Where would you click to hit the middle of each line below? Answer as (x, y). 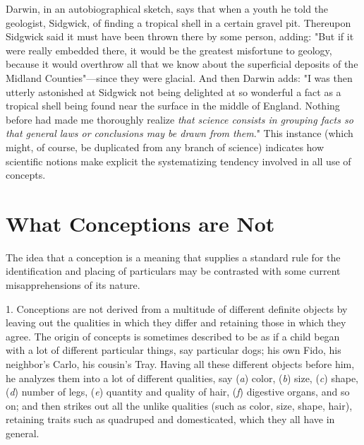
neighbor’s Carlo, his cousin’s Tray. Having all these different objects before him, (180, 364)
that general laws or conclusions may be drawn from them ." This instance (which (180, 133)
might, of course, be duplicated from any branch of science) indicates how (165, 147)
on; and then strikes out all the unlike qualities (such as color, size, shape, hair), (179, 405)
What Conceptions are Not (140, 223)
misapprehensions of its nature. (73, 285)
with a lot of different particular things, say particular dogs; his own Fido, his (174, 350)
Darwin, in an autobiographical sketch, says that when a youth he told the (167, 8)
